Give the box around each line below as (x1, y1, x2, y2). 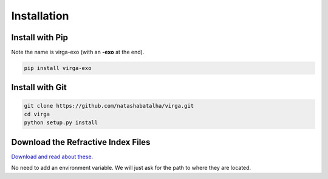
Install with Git (11, 82, 67, 93)
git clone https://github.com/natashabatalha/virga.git (24, 102, 194, 109)
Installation (11, 9, 69, 23)
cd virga (24, 111, 50, 118)
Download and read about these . (11, 153, 94, 160)
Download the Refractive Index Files (11, 137, 151, 147)
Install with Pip (11, 32, 68, 43)
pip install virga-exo (24, 65, 92, 72)
